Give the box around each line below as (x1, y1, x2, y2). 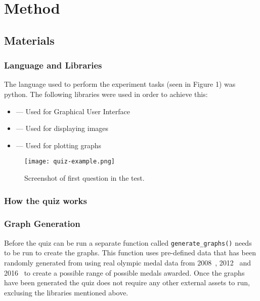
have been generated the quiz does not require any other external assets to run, (4, 277, 250, 288)
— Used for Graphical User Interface (16, 106, 130, 116)
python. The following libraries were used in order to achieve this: (4, 88, 208, 99)
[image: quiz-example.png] (24, 158, 115, 165)
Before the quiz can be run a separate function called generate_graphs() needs (4, 237, 252, 248)
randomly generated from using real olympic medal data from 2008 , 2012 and (4, 257, 251, 267)
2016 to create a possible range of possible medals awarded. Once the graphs (4, 267, 245, 278)
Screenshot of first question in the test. (24, 173, 145, 183)
